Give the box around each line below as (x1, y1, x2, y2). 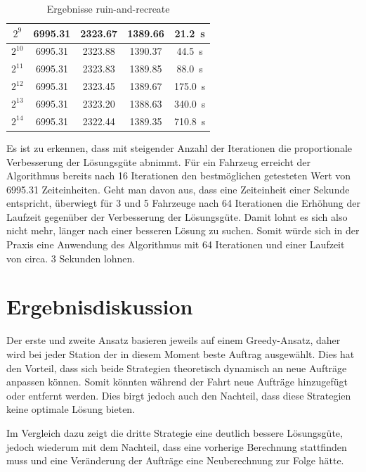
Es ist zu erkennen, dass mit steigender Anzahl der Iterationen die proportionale (6, 140, 352, 155)
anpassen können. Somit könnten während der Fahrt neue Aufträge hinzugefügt (6, 374, 348, 389)
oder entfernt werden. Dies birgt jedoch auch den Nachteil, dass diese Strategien (6, 388, 351, 402)
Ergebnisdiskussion (6, 292, 193, 321)
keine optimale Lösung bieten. (6, 402, 136, 416)
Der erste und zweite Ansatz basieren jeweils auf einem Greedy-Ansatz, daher (6, 333, 341, 347)
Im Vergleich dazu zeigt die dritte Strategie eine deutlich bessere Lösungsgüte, (6, 425, 343, 440)
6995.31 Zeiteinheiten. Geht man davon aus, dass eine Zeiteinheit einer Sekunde (6, 181, 350, 196)
